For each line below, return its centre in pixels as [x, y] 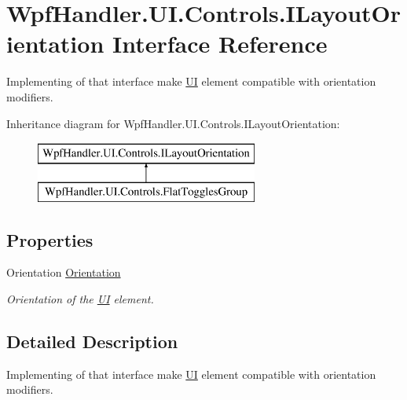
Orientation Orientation [64, 272]
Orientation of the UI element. [80, 299]
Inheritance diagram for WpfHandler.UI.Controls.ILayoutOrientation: [173, 123]
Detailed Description [92, 341]
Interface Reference [220, 44]
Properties [50, 239]
